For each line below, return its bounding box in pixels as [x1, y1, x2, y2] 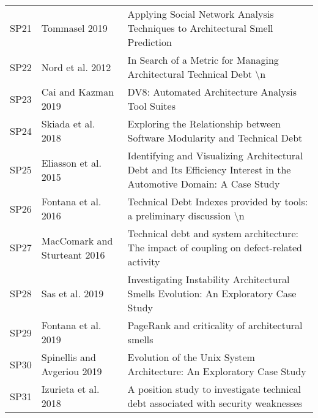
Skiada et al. [41, 116, 95, 131]
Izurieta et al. [41, 382, 100, 396]
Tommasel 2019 [41, 21, 108, 35]
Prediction [127, 35, 172, 49]
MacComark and [41, 233, 113, 248]
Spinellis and [41, 350, 96, 364]
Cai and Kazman [41, 85, 114, 99]
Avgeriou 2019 [41, 364, 102, 378]
